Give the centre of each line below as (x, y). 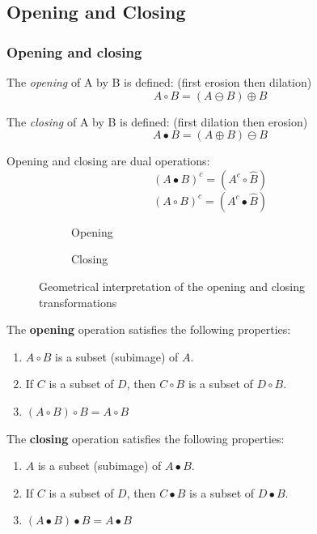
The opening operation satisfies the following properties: (149, 329)
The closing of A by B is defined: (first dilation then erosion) (157, 121)
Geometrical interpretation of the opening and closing (172, 286)
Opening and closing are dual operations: (108, 161)
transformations (78, 302)
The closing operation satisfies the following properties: (146, 438)
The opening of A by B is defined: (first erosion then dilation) (159, 82)
